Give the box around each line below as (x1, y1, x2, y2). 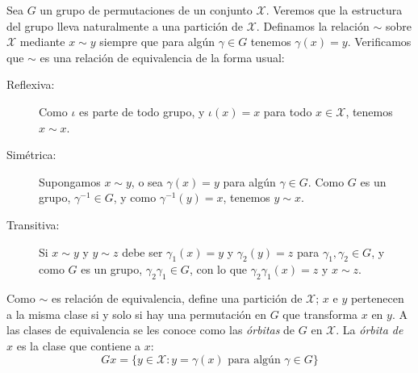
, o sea (131, 173, 163, 190)
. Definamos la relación (256, 17, 370, 34)
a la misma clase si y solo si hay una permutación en (6, 305, 266, 322)
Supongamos (39, 173, 101, 190)
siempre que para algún (99, 33, 215, 50)
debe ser (122, 243, 163, 260)
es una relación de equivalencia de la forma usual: (40, 48, 285, 65)
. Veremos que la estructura (265, 2, 403, 18)
